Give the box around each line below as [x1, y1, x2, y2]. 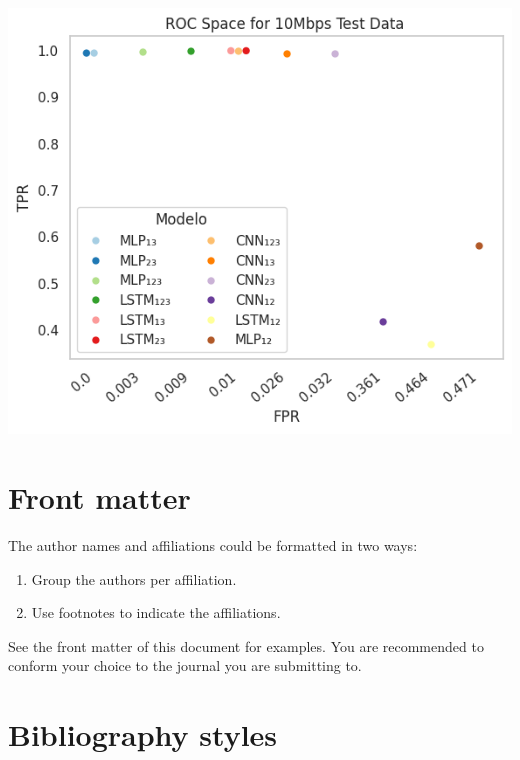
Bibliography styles [8, 714, 278, 755]
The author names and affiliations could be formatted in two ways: [8, 534, 418, 555]
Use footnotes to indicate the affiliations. [31, 602, 281, 623]
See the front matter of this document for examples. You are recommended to [8, 635, 484, 656]
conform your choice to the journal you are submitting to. [8, 655, 362, 676]
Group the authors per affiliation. [31, 568, 237, 589]
